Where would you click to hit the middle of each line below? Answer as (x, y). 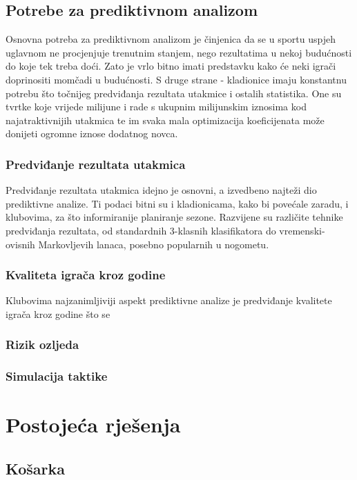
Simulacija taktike (57, 376)
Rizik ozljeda (42, 344)
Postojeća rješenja (93, 424)
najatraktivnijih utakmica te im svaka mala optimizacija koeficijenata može (165, 120)
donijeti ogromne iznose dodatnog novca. (92, 133)
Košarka (36, 468)
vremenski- (302, 230)
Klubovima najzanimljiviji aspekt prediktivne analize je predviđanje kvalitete (169, 300)
